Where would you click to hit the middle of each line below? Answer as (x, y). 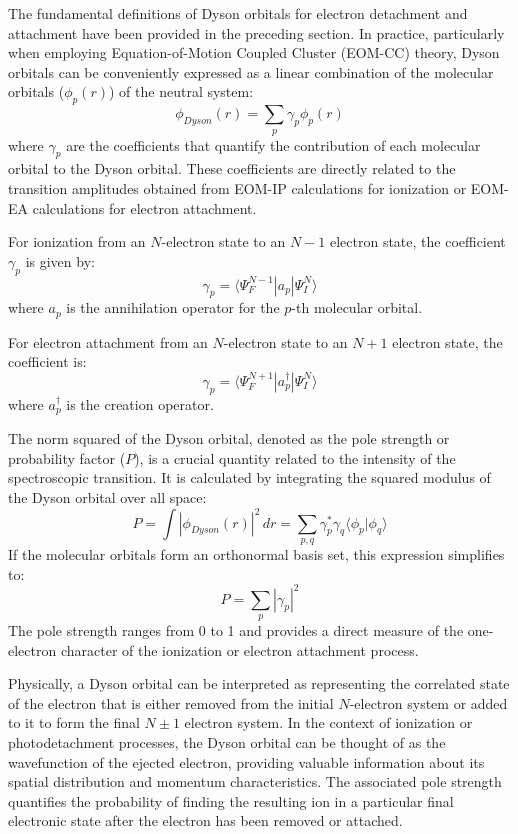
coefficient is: (47, 361)
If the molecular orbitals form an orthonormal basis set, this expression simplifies (256, 553)
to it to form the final (74, 722)
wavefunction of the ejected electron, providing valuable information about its (246, 761)
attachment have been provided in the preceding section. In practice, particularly (256, 32)
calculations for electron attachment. (144, 207)
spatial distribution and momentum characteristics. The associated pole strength (255, 781)
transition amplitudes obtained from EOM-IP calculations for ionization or (237, 187)
